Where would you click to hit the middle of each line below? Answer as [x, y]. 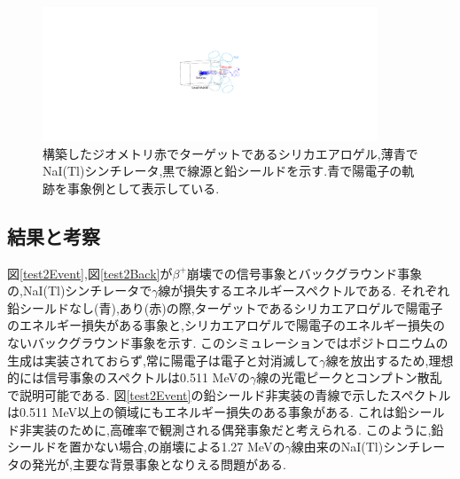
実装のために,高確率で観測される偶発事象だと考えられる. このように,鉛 [238, 429]
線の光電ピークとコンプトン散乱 [349, 377]
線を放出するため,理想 [390, 360]
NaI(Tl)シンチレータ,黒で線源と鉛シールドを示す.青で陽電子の [222, 171]
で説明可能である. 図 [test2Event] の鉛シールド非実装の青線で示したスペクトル [229, 394]
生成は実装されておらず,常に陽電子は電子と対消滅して [164, 360]
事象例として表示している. [143, 188]
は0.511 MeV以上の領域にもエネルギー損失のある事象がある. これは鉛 [207, 412]
